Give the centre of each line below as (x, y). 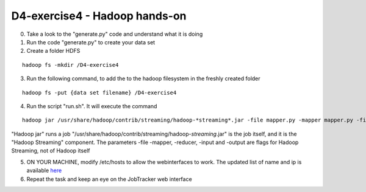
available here (44, 171)
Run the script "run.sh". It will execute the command (92, 106)
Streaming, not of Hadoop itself (51, 151)
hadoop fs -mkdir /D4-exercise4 (70, 65)
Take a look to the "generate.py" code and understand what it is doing (115, 34)
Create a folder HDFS (53, 51)
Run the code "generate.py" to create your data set (91, 42)
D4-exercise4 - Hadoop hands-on (99, 16)
